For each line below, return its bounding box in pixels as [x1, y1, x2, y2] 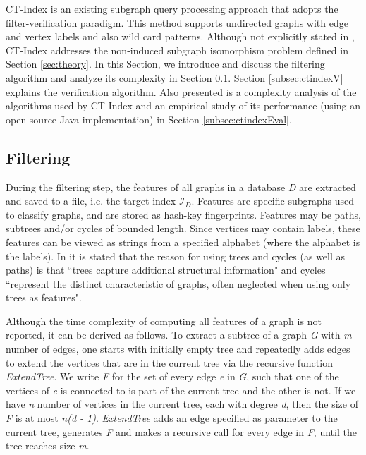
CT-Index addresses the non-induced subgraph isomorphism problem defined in [6, 42, 348, 57]
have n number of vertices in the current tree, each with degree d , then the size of [6, 396, 358, 411]
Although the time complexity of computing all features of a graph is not [6, 313, 322, 328]
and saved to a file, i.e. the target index [6, 193, 176, 208]
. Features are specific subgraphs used [191, 193, 355, 208]
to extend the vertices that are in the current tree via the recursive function [6, 355, 333, 370]
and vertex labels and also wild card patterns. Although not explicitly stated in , [6, 29, 355, 44]
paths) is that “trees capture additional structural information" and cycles [6, 262, 326, 277]
